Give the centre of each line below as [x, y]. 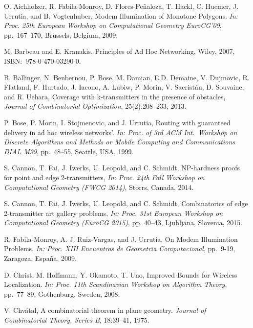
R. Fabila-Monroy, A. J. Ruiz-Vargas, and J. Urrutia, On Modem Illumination [121, 239]
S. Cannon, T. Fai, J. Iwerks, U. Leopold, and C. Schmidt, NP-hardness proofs [122, 168]
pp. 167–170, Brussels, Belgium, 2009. [61, 35]
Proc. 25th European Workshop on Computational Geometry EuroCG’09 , [113, 25]
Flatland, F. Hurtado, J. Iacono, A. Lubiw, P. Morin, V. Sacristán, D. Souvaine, [124, 87]
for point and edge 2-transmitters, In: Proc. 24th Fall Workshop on [104, 177]
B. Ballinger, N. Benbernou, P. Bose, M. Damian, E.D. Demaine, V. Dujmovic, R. [127, 77]
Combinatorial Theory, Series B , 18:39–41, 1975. [77, 320]
